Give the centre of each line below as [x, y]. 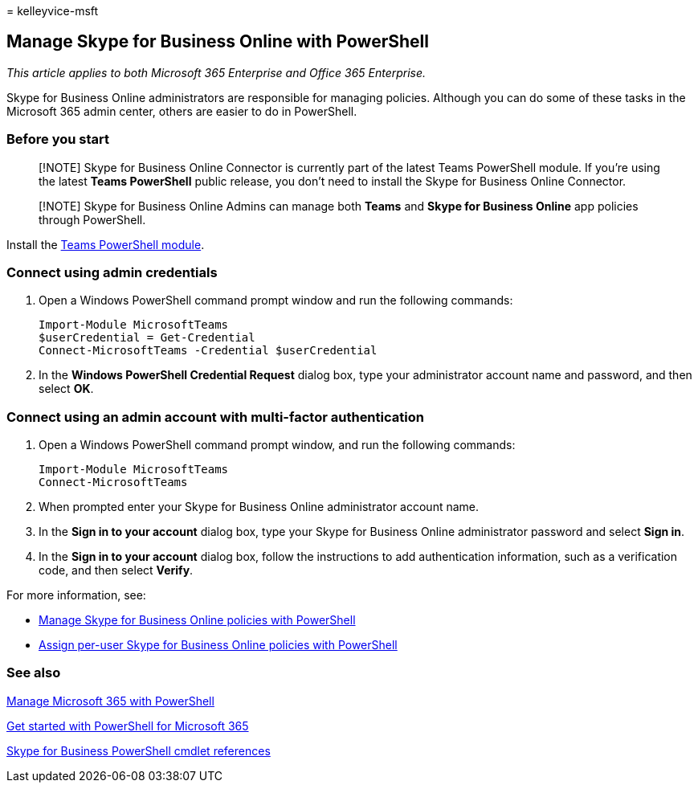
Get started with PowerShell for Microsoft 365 [128, 726]
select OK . [66, 389]
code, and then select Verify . [116, 570]
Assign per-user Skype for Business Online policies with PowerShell [218, 645]
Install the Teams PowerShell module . [106, 244]
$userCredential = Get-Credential [147, 338]
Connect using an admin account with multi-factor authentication [215, 417]
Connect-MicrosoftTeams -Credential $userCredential [208, 351]
